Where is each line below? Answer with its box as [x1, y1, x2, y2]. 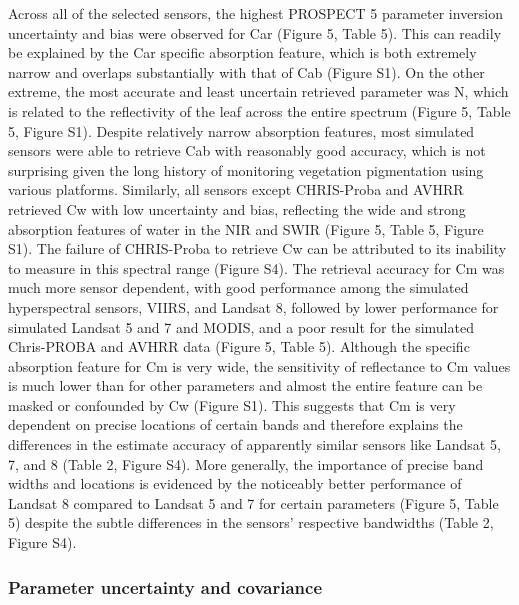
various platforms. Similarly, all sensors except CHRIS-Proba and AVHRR [8, 179, 464, 200]
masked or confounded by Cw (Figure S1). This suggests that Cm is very [8, 394, 456, 415]
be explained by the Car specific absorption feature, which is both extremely [8, 42, 477, 63]
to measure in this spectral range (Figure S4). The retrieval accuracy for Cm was [8, 257, 505, 278]
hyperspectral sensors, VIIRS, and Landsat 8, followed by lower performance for [8, 296, 499, 317]
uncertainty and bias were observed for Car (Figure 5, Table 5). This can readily [8, 22, 502, 43]
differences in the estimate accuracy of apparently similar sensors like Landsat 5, [8, 434, 501, 455]
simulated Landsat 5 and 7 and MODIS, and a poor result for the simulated [8, 316, 474, 337]
